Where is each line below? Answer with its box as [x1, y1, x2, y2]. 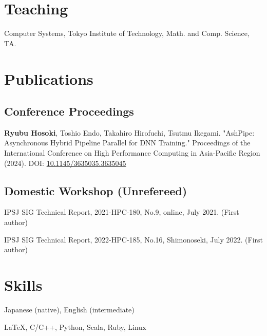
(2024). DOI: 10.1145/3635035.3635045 [4, 157, 126, 168]
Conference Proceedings [4, 103, 134, 119]
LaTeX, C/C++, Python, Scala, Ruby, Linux [4, 321, 146, 332]
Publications [4, 68, 93, 89]
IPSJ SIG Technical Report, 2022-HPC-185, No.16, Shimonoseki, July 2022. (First [4, 234, 263, 245]
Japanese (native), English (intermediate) [4, 304, 135, 314]
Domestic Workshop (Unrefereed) [4, 182, 187, 198]
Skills [4, 274, 43, 295]
